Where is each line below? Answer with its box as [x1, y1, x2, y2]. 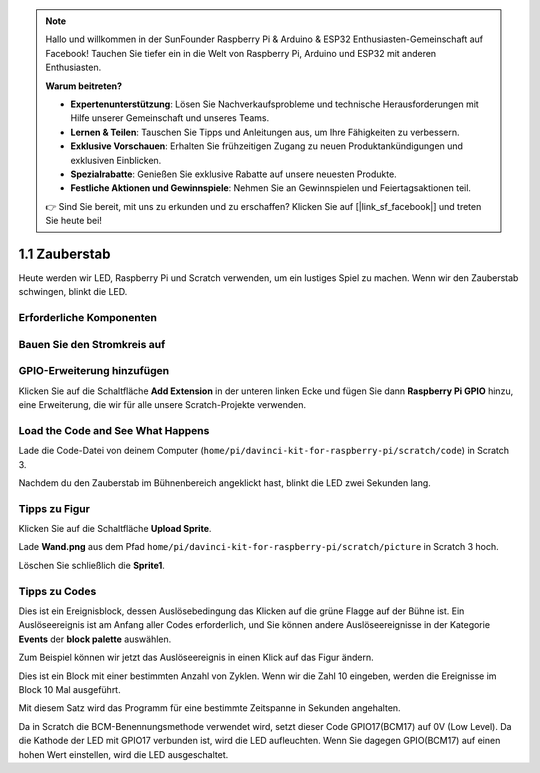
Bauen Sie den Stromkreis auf [18, 337, 166, 351]
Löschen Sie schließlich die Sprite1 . [18, 559, 165, 571]
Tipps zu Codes [18, 584, 97, 598]
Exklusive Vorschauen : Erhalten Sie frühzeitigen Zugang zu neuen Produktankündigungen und [70, 140, 464, 152]
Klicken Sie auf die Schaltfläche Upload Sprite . [18, 523, 212, 535]
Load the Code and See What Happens [18, 423, 210, 437]
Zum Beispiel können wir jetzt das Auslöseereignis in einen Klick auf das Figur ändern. [18, 651, 374, 664]
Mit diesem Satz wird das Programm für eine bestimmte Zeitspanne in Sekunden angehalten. [18, 702, 401, 714]
